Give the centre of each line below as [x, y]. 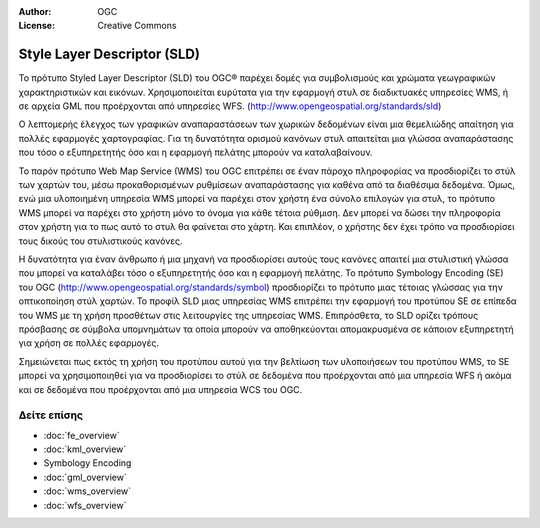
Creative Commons [137, 26]
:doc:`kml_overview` [85, 449]
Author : [35, 11]
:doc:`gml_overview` [85, 477]
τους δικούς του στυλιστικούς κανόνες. [101, 241]
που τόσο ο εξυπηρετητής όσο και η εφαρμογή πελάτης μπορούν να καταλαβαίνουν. [196, 152]
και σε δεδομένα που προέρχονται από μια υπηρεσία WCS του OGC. [160, 389]
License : [36, 26]
